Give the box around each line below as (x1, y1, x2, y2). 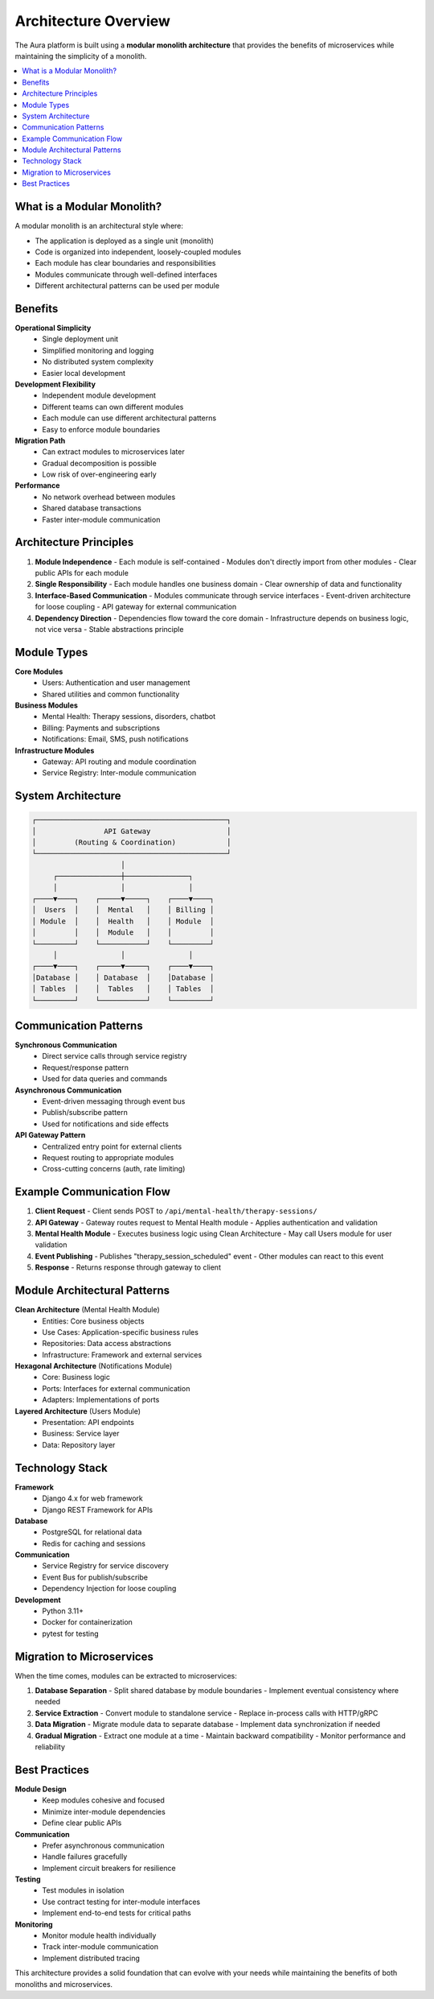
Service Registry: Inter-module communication (42, 768, 197, 778)
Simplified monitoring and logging (42, 345, 154, 355)
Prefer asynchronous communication (42, 1840, 165, 1850)
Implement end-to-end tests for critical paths (42, 1908, 192, 1918)
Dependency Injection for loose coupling (42, 1584, 177, 1593)
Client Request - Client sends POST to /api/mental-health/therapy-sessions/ (35, 1206, 317, 1216)
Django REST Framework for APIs (42, 1505, 153, 1514)
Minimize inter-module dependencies (42, 1807, 166, 1816)
